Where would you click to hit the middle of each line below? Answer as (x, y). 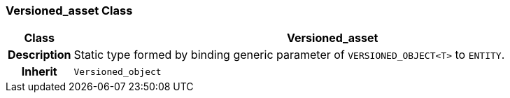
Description (40, 55)
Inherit (39, 72)
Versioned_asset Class (69, 10)
